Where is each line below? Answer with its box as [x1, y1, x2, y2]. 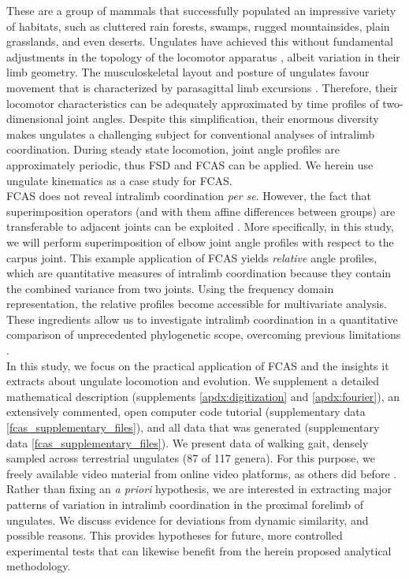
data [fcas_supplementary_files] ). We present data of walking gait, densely [6, 434, 369, 451]
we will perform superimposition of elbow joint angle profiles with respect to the [6, 233, 394, 250]
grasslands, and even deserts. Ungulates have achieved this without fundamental [6, 33, 394, 50]
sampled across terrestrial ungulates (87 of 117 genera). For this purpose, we [6, 450, 376, 466]
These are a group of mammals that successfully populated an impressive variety [6, 2, 396, 18]
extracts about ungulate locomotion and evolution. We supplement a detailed [6, 373, 380, 389]
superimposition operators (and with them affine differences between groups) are [6, 202, 396, 219]
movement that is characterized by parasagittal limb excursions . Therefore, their [6, 79, 398, 95]
